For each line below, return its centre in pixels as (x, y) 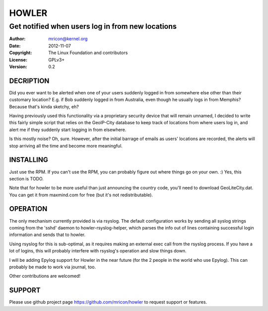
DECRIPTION (29, 81)
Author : (17, 39)
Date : (15, 46)
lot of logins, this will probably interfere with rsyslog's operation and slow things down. (98, 251)
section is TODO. (27, 178)
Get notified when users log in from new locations (93, 26)
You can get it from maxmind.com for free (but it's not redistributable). (81, 195)
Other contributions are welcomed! (45, 276)
